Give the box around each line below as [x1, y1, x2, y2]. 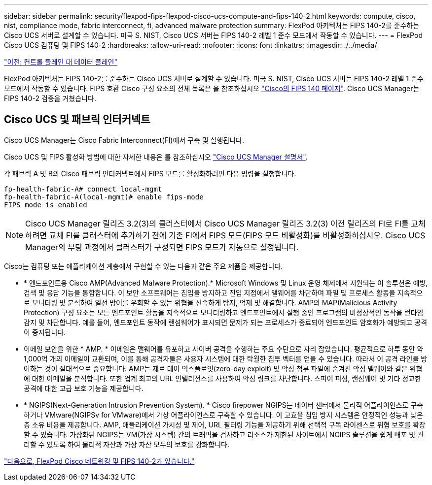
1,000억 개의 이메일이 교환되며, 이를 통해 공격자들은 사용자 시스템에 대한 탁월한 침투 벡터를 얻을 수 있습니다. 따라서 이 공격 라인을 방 [24, 354, 428, 363]
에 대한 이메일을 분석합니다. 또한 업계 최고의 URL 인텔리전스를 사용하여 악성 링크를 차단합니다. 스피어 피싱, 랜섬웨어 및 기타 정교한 [24, 374, 421, 383]
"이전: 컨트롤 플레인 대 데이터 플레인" [4, 58, 117, 66]
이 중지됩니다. [24, 327, 66, 336]
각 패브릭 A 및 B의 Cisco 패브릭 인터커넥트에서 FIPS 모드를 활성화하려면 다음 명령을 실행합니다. [4, 169, 296, 178]
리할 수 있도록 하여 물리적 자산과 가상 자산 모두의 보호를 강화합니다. [24, 440, 229, 449]
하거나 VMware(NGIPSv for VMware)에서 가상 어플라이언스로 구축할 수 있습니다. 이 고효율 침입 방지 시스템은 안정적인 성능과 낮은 [24, 410, 423, 419]
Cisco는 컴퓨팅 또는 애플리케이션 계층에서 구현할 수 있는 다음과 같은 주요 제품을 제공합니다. [4, 261, 283, 270]
